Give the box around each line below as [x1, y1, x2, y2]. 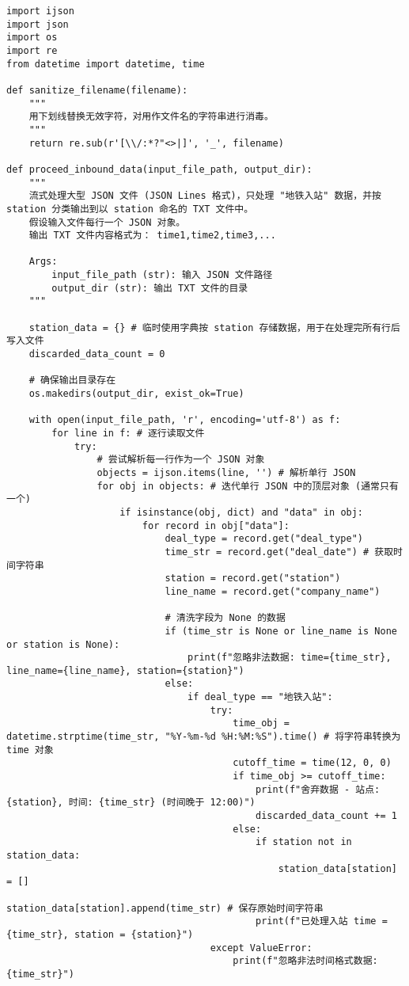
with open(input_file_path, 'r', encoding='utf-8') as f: [28, 414, 341, 426]
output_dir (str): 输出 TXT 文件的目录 [51, 282, 248, 294]
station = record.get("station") [165, 573, 341, 584]
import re [6, 44, 58, 56]
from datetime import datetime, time [6, 58, 205, 70]
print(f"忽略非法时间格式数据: [233, 955, 378, 967]
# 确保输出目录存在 [28, 375, 116, 386]
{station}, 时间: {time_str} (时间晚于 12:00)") [6, 797, 256, 809]
